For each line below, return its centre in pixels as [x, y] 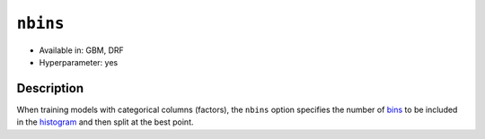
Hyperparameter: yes [79, 62]
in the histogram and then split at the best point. [105, 122]
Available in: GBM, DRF [82, 50]
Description [50, 88]
